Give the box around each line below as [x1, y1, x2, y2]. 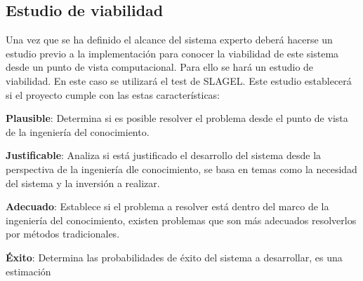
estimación [6, 263, 51, 278]
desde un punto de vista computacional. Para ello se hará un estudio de [6, 60, 314, 74]
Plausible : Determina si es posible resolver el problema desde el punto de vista [6, 111, 348, 125]
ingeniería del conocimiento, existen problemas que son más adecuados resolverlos [6, 212, 357, 227]
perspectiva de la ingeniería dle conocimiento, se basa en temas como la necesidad [6, 161, 357, 176]
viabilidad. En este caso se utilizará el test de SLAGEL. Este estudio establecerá [6, 73, 352, 88]
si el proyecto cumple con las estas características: [6, 87, 220, 102]
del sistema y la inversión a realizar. [6, 175, 160, 190]
